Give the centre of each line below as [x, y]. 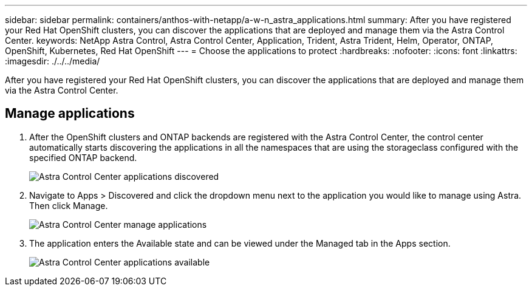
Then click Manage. [69, 205]
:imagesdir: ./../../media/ [53, 61]
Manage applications [70, 114]
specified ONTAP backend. [83, 157]
